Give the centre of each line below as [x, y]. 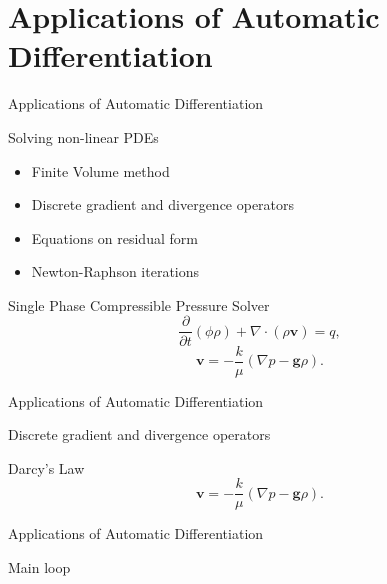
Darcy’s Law [46, 467]
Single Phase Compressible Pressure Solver [139, 304]
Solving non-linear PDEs [83, 136]
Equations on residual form [114, 237]
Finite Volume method [100, 170]
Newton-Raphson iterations [115, 271]
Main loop [39, 567]
